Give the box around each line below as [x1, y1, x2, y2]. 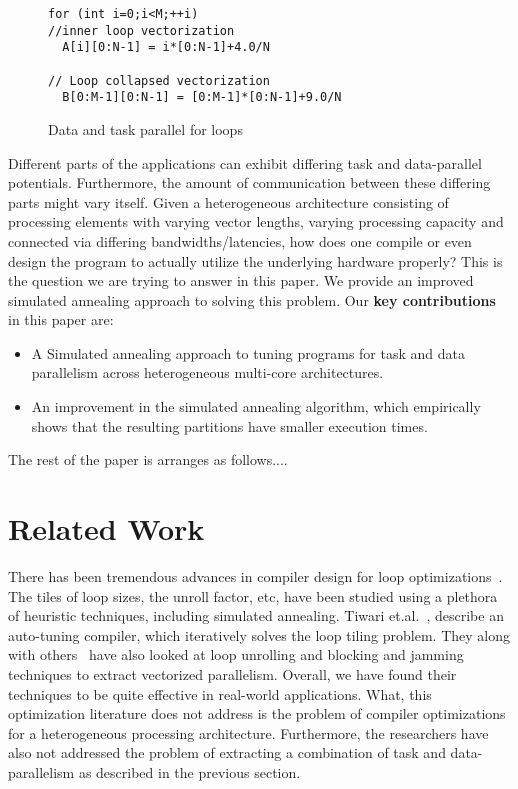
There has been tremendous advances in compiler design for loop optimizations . [8, 565, 503, 586]
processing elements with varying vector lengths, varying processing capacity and [8, 211, 504, 232]
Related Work [8, 508, 205, 549]
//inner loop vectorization [48, 23, 235, 38]
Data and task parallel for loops [48, 118, 243, 139]
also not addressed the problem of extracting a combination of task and [8, 742, 446, 763]
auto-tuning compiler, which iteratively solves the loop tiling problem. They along [8, 624, 510, 645]
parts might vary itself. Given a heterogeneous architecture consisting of [8, 191, 449, 212]
